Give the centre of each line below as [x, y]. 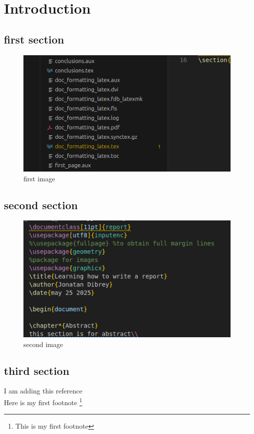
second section [41, 205]
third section [37, 370]
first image [39, 178]
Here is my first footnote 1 [43, 401]
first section [34, 39]
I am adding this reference [43, 391]
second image [43, 344]
